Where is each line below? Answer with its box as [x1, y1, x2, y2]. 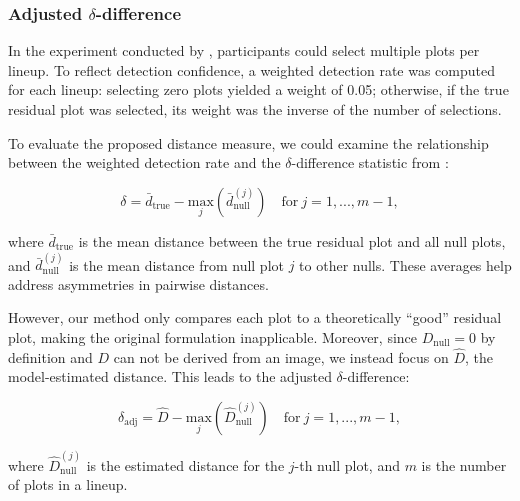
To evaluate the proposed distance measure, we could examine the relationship [8, 132, 489, 153]
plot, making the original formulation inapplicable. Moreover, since [8, 327, 418, 348]
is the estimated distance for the [86, 454, 285, 475]
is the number [421, 454, 507, 475]
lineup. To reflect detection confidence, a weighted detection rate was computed [8, 59, 496, 80]
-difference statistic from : [291, 152, 449, 173]
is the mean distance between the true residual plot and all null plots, [78, 231, 506, 251]
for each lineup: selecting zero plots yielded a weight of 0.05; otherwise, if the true [8, 79, 509, 100]
